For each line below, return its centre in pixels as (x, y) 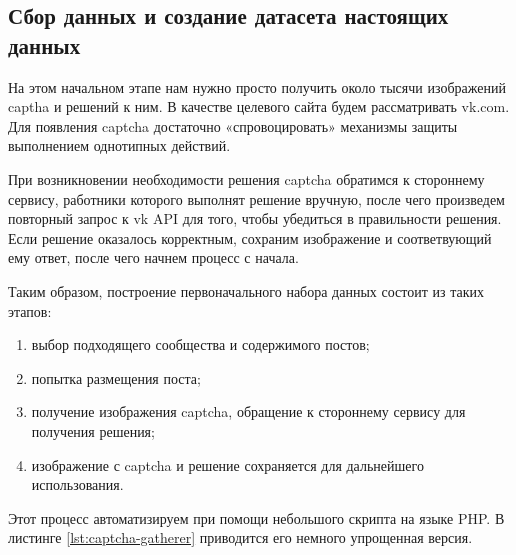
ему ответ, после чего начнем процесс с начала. (153, 257)
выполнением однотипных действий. (119, 145)
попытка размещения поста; (116, 377)
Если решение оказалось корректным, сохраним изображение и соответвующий (250, 237)
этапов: (30, 310)
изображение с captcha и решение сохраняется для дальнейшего (227, 464)
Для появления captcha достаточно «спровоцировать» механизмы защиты (233, 125)
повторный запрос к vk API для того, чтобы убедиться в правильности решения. (255, 218)
